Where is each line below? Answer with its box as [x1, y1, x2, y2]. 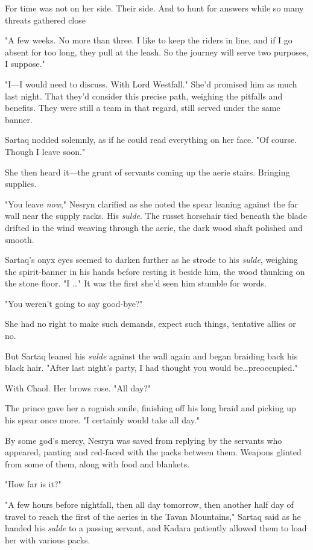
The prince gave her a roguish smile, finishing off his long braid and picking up [5, 402, 296, 414]
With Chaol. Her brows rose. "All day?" [5, 381, 151, 394]
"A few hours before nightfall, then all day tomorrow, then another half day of [5, 498, 294, 510]
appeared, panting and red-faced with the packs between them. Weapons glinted [5, 446, 302, 458]
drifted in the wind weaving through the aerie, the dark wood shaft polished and [5, 221, 303, 233]
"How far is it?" [5, 478, 62, 490]
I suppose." [5, 57, 45, 70]
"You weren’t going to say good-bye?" [5, 297, 143, 309]
